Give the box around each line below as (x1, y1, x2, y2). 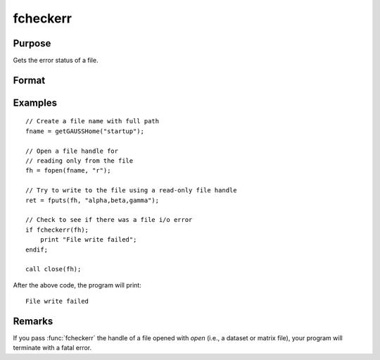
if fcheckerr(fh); (25, 225, 89, 234)
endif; (25, 245, 49, 254)
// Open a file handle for (25, 147, 119, 155)
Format (13, 74, 46, 86)
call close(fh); (25, 265, 82, 273)
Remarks (13, 315, 53, 327)
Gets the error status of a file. (13, 56, 99, 65)
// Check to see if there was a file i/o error (25, 216, 193, 224)
